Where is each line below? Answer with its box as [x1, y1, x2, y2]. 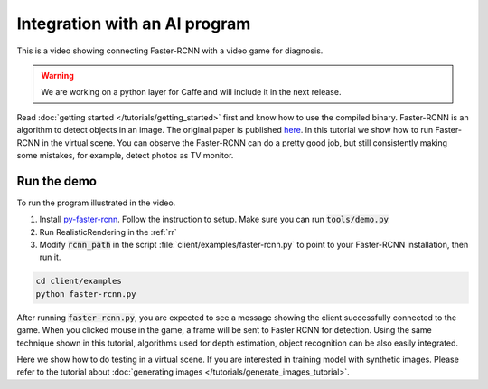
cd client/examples [35, 276, 122, 287]
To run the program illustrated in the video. [16, 197, 176, 208]
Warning [41, 70, 74, 81]
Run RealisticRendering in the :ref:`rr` [39, 226, 177, 237]
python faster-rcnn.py [35, 289, 136, 299]
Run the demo [16, 173, 98, 189]
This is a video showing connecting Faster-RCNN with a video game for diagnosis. [16, 45, 324, 56]
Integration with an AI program [16, 14, 251, 33]
